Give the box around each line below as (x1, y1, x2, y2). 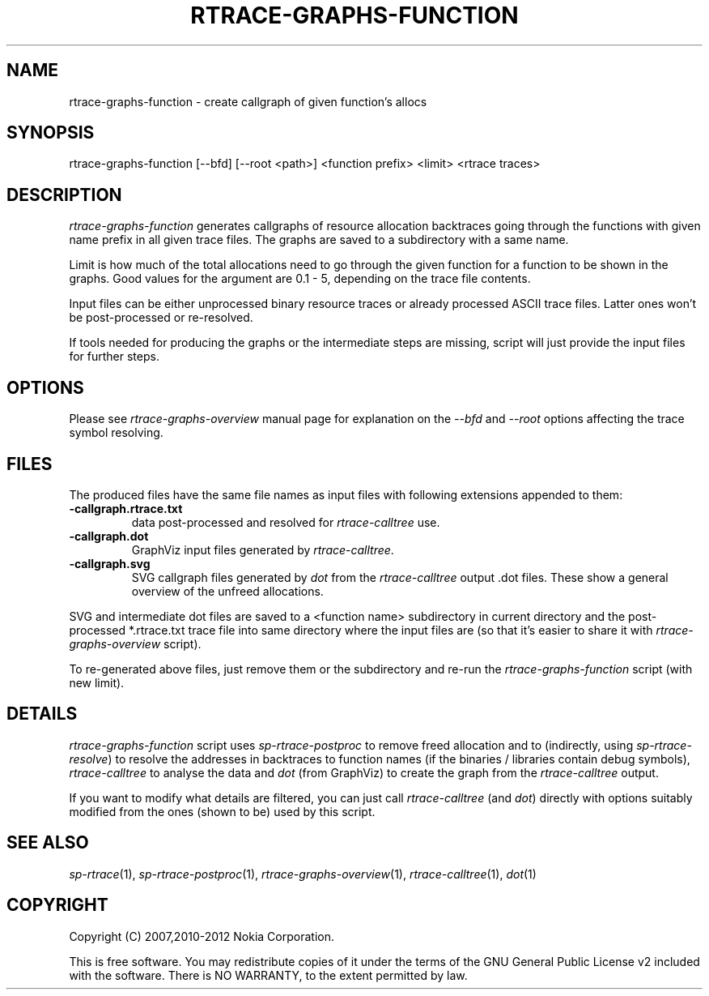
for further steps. (69, 349, 159, 364)
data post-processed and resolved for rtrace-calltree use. (131, 515, 440, 529)
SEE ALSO (6, 832, 89, 853)
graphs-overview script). (69, 636, 202, 651)
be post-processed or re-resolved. (69, 310, 253, 325)
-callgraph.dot (69, 528, 149, 543)
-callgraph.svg (69, 556, 151, 571)
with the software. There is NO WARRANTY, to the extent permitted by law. (69, 968, 468, 982)
